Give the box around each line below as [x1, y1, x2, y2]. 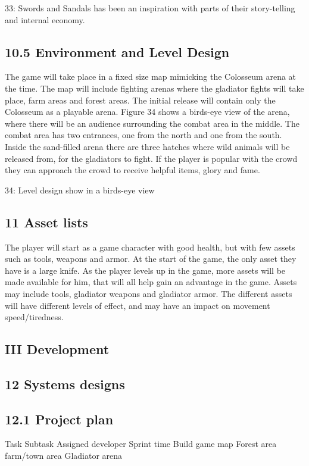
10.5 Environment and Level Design [5, 42, 230, 61]
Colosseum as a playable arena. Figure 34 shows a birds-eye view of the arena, [5, 105, 290, 118]
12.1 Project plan [5, 409, 114, 428]
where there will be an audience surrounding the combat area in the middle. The [5, 117, 299, 129]
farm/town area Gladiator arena [5, 449, 123, 462]
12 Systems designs [5, 374, 125, 393]
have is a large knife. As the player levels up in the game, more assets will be [5, 264, 286, 276]
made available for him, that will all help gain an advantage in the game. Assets [5, 276, 297, 288]
